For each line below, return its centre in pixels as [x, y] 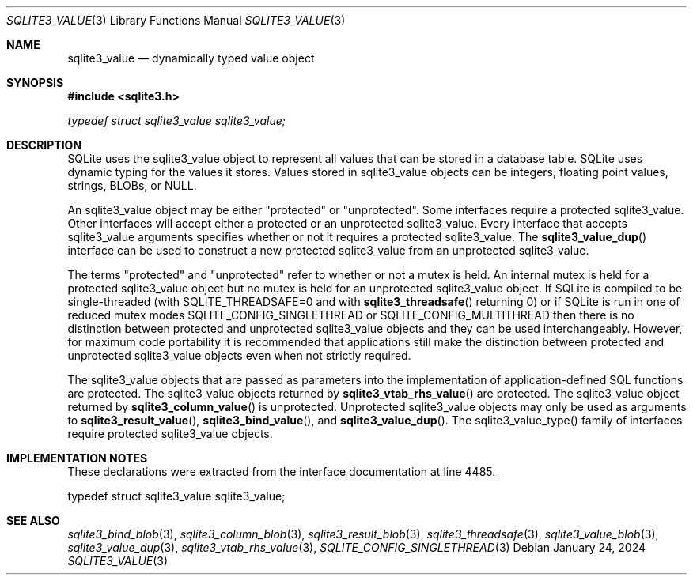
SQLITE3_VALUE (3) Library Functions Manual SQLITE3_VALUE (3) [176, 20]
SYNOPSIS [35, 83]
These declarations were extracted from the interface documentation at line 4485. [282, 472]
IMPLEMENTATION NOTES [77, 458]
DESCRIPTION [44, 145]
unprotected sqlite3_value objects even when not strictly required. [239, 355]
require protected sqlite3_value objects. [170, 434]
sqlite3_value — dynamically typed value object [191, 58]
